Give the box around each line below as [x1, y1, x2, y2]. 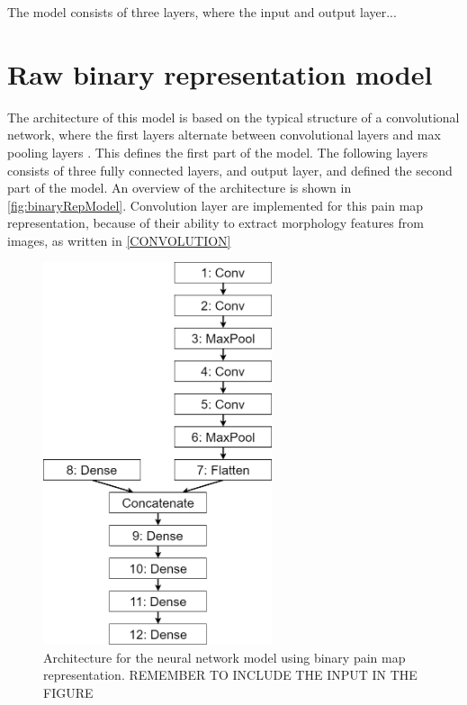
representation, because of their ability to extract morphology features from [7, 213, 424, 232]
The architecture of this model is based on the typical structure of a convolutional [7, 107, 460, 126]
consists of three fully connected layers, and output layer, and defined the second [7, 160, 453, 179]
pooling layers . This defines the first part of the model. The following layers [7, 142, 428, 161]
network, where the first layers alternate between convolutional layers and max [7, 125, 441, 144]
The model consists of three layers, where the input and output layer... [7, 3, 397, 21]
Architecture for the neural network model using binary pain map [43, 647, 406, 666]
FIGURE [43, 682, 94, 701]
